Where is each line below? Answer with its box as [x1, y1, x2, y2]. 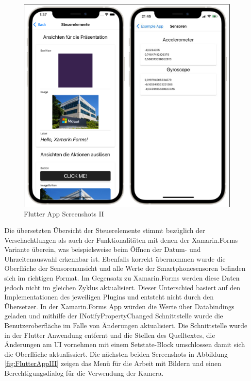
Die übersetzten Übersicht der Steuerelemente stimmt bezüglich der [4, 225, 205, 235]
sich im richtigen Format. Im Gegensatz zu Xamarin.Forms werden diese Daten [4, 272, 240, 282]
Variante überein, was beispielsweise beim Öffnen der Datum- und [4, 244, 201, 254]
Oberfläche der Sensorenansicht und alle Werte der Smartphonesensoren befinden [4, 263, 246, 273]
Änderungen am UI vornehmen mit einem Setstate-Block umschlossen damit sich [4, 339, 245, 349]
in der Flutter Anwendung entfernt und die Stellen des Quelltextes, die [4, 330, 215, 340]
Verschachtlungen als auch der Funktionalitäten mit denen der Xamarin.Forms [4, 234, 238, 245]
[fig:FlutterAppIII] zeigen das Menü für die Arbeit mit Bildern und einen [4, 358, 221, 368]
